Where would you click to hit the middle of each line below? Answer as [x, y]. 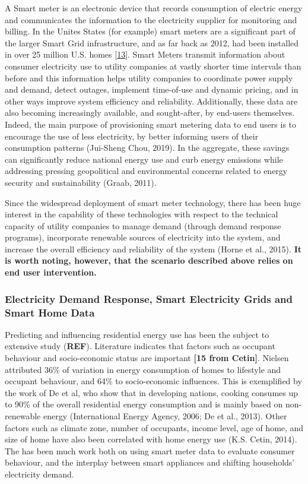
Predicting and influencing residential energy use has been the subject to [137, 334]
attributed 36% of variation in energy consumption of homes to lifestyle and [143, 369]
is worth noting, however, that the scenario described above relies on [149, 260]
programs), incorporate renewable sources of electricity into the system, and [143, 237]
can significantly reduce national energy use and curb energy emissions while [144, 159]
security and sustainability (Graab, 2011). [81, 182]
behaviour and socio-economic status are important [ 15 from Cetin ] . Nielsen [147, 357]
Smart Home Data [50, 312]
